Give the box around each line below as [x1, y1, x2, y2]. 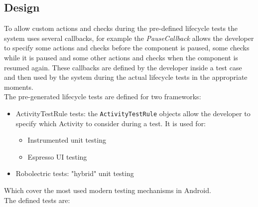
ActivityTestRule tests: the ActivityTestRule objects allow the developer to [15, 108, 251, 118]
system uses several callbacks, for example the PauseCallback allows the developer [4, 32, 254, 43]
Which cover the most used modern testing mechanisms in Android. [4, 185, 211, 195]
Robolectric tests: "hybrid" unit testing [15, 168, 134, 179]
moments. [4, 81, 33, 92]
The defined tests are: [4, 195, 70, 205]
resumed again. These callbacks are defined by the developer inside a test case [4, 62, 242, 72]
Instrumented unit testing [27, 135, 106, 145]
